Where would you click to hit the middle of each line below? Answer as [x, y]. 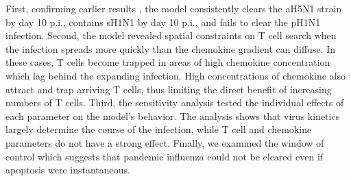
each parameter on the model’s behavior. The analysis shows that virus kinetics [173, 116]
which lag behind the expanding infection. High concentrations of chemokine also [176, 75]
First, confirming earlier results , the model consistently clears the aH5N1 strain [174, 8]
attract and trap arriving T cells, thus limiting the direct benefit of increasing [169, 89]
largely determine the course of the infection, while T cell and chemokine [159, 129]
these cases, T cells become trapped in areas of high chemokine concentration [168, 62]
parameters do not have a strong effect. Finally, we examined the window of [165, 142]
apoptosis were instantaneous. [68, 170]
